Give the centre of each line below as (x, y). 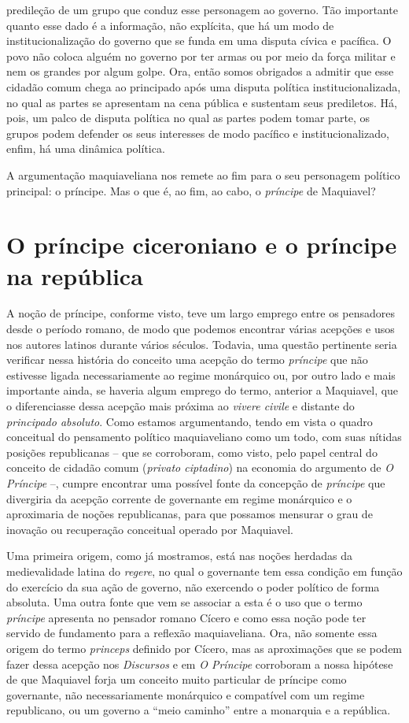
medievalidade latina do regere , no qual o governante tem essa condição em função (204, 571)
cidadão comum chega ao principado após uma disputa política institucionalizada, (204, 86)
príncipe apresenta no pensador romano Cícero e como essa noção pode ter (186, 617)
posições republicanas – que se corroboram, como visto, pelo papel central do (192, 452)
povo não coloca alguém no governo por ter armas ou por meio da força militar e (201, 56)
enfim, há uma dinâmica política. (86, 148)
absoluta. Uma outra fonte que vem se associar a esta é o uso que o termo (184, 602)
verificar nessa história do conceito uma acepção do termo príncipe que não (187, 360)
